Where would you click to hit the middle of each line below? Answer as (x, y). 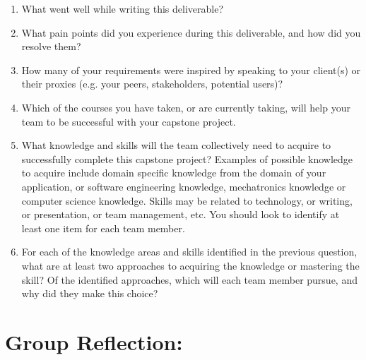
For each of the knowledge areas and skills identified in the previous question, (189, 252)
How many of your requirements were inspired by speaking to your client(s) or (191, 70)
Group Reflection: (94, 341)
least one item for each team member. (103, 228)
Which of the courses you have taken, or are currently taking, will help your (186, 107)
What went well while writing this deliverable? (123, 8)
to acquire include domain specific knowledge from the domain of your (174, 173)
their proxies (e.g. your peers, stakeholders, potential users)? (152, 84)
